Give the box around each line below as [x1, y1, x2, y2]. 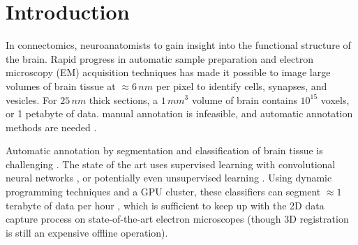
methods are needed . [6, 119, 97, 134]
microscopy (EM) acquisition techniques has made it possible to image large [6, 65, 331, 80]
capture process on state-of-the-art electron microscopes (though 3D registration [6, 211, 349, 226]
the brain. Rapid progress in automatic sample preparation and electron [6, 51, 313, 66]
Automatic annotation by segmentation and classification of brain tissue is [6, 143, 323, 158]
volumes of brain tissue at [6, 78, 116, 93]
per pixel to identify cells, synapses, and [156, 78, 327, 93]
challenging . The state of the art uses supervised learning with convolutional [6, 156, 336, 171]
